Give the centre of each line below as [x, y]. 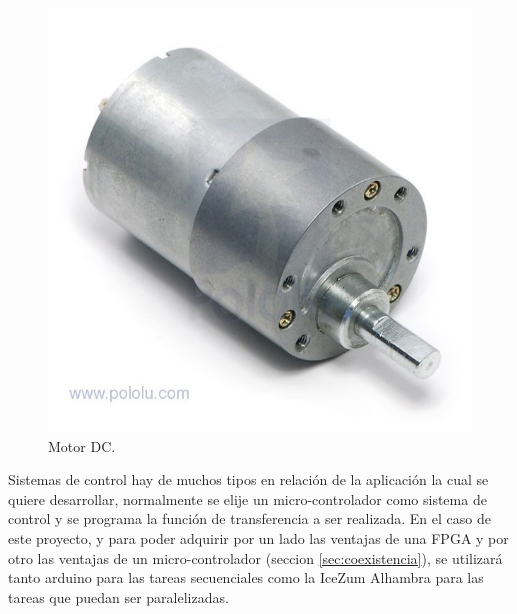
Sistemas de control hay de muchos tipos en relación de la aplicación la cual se [248, 479]
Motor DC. [82, 445]
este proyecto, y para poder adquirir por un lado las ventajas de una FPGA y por [258, 537]
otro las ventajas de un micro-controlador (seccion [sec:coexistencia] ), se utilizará [255, 557]
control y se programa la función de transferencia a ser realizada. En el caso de [249, 518]
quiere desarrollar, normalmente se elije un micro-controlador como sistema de [247, 498]
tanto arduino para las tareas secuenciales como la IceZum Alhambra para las [246, 577]
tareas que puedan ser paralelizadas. [118, 596]
